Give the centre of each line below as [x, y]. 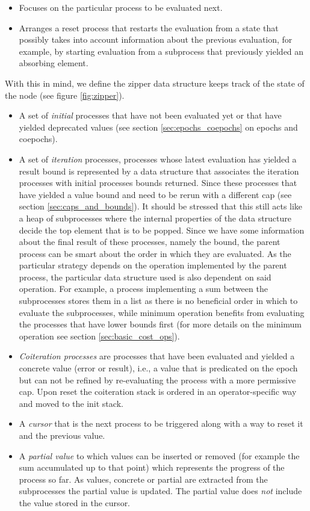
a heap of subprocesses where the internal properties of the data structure [155, 218]
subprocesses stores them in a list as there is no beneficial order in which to [158, 301]
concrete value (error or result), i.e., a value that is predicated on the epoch [158, 368]
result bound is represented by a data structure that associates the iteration [159, 171]
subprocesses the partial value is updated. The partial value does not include [160, 491]
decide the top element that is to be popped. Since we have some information [162, 230]
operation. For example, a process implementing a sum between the [143, 289]
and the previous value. [62, 435]
